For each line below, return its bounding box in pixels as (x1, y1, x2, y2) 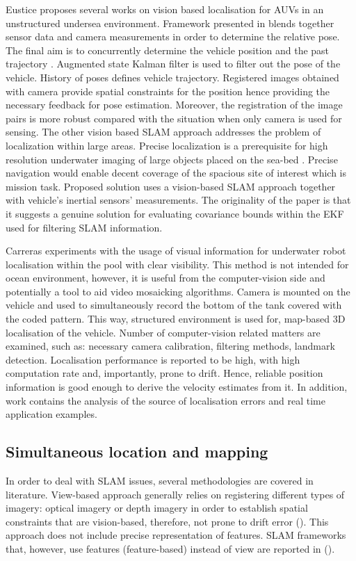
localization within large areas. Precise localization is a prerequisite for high (6, 138, 328, 152)
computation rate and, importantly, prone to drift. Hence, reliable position (6, 366, 323, 380)
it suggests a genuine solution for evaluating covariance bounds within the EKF (6, 206, 344, 220)
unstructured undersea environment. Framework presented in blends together (6, 15, 334, 30)
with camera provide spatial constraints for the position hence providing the (6, 83, 330, 98)
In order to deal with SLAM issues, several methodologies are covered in (6, 473, 314, 488)
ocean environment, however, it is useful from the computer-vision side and (6, 270, 325, 285)
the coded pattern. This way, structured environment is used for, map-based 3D (6, 311, 346, 326)
